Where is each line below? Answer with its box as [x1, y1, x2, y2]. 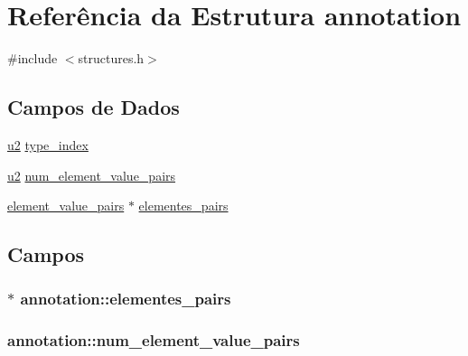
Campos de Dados [7, 93, 180, 121]
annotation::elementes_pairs [20, 287, 231, 310]
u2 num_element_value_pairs [7, 165, 176, 184]
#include [7, 49, 58, 68]
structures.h [78, 49, 145, 68]
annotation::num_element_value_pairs [7, 329, 300, 351]
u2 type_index [7, 135, 89, 154]
